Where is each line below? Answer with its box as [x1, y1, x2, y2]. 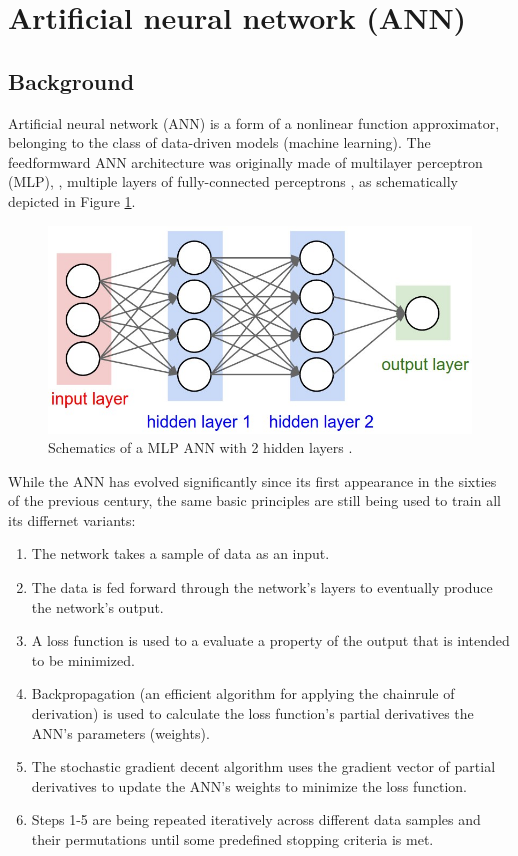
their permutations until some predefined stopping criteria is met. [31, 829, 434, 850]
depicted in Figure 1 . [8, 190, 136, 211]
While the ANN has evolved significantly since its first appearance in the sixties [8, 470, 497, 491]
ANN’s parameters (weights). [31, 722, 210, 743]
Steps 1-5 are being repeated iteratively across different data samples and [31, 809, 481, 830]
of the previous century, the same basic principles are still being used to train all [8, 490, 501, 511]
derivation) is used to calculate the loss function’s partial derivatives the [31, 703, 474, 724]
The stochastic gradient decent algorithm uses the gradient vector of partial [31, 756, 496, 777]
